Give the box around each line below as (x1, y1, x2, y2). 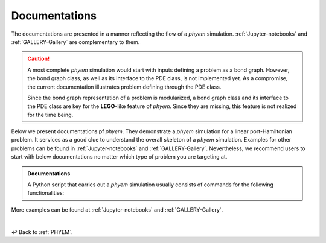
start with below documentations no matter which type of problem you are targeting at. (11, 153, 228, 160)
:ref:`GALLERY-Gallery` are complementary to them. (11, 38, 140, 45)
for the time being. (27, 111, 74, 118)
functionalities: (27, 189, 65, 197)
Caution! (27, 55, 50, 63)
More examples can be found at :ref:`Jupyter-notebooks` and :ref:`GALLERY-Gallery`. (11, 206, 223, 213)
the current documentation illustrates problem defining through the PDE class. (27, 83, 222, 90)
